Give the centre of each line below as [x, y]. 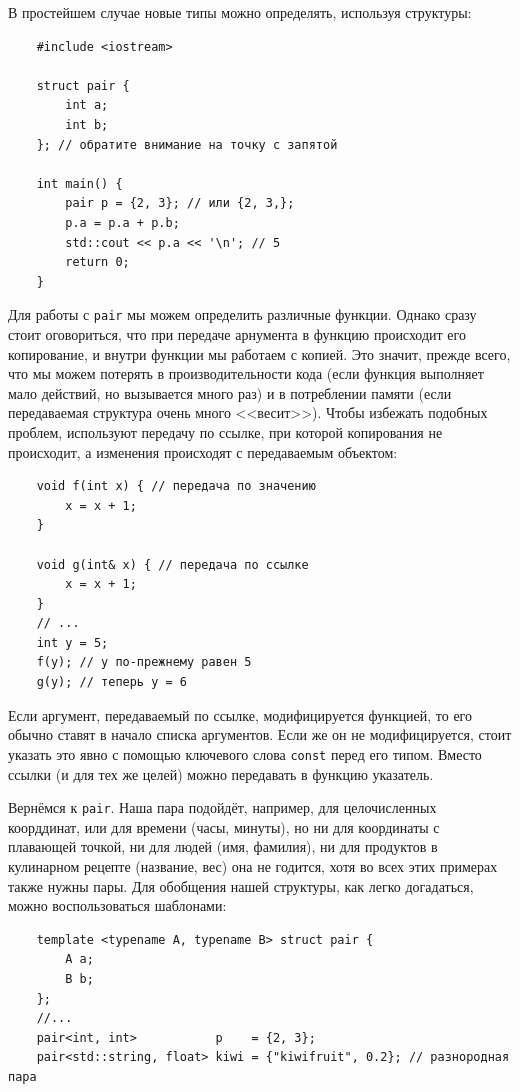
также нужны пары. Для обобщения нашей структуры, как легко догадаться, [241, 885]
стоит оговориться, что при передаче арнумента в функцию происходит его [237, 333]
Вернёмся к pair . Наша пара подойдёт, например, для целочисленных [222, 807]
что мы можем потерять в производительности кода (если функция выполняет [246, 373]
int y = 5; [72, 642]
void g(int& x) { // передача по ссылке [172, 564]
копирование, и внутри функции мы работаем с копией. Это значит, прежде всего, [259, 353]
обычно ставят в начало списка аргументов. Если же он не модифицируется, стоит [260, 734]
